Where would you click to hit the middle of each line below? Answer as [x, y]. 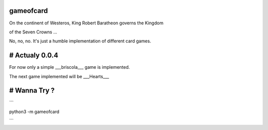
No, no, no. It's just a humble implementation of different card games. [80, 41]
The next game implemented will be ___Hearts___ [59, 76]
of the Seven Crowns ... [33, 32]
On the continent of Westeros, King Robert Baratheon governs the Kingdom [86, 23]
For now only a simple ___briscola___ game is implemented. [69, 67]
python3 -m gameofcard [34, 112]
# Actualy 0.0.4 [34, 56]
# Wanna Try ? [32, 90]
